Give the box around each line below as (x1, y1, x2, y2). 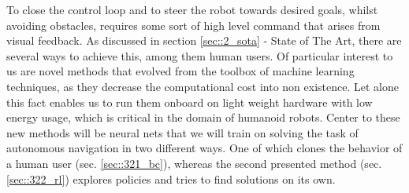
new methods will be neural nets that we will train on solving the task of (6, 124, 359, 140)
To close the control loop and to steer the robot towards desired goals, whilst (6, 2, 378, 17)
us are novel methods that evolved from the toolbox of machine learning (6, 63, 355, 79)
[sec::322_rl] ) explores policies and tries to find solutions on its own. (6, 170, 336, 187)
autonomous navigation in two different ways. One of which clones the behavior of (6, 140, 403, 156)
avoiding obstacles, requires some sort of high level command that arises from (6, 16, 381, 33)
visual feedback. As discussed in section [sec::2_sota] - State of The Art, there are (6, 32, 402, 49)
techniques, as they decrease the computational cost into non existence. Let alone (6, 78, 399, 94)
